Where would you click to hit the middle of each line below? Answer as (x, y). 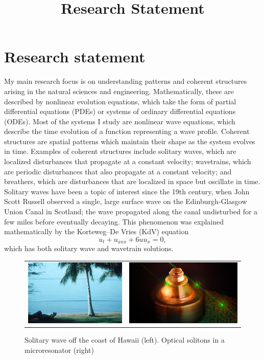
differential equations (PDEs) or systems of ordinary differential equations (120, 111)
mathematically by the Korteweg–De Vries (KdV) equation (97, 231)
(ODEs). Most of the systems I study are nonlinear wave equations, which (120, 121)
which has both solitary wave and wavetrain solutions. (89, 248)
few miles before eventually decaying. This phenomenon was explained (114, 221)
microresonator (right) (59, 350)
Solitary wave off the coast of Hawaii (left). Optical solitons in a (125, 340)
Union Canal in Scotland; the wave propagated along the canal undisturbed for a (131, 211)
